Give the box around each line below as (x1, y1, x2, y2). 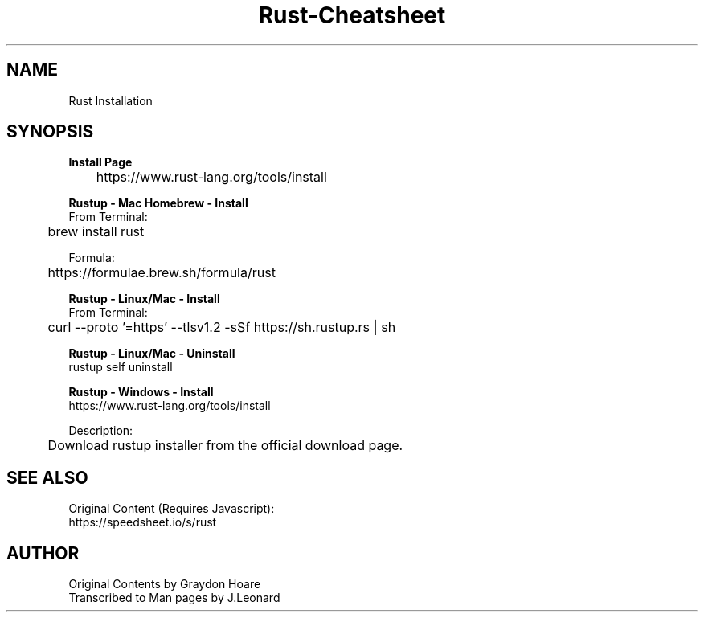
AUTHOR (6, 542, 80, 563)
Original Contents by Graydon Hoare (68, 577, 261, 591)
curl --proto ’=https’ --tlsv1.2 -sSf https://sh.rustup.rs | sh (47, 319, 396, 336)
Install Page (68, 155, 133, 170)
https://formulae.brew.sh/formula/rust (47, 264, 276, 281)
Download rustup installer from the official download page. (47, 437, 403, 454)
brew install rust (47, 223, 145, 240)
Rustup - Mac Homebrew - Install (68, 196, 248, 211)
